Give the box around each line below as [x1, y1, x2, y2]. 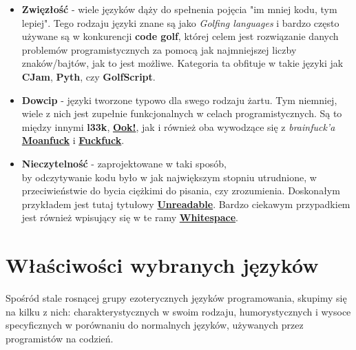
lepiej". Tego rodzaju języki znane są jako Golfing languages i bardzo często [21, 15, 339, 30]
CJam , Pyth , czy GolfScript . [21, 69, 156, 83]
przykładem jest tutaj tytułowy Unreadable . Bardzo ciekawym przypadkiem [21, 196, 350, 211]
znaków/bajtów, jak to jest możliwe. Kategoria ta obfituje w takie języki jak [21, 56, 344, 70]
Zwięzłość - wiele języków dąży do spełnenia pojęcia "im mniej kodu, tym [21, 2, 337, 16]
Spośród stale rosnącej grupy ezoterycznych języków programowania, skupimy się [6, 291, 347, 305]
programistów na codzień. [6, 331, 114, 345]
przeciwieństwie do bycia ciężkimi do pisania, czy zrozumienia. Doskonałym [21, 183, 340, 198]
